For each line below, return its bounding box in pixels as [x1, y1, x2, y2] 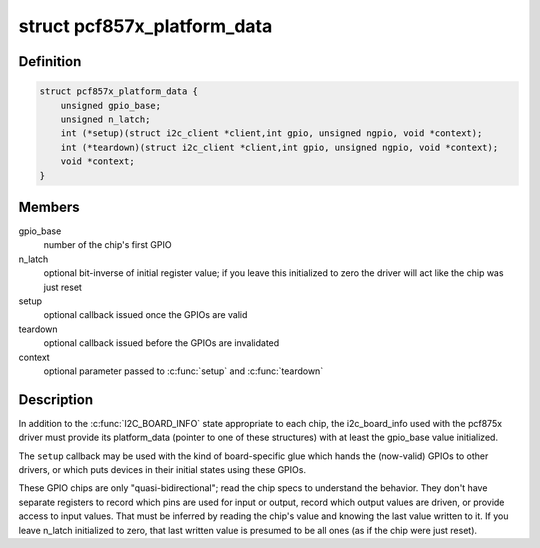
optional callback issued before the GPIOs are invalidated [43, 337, 280, 349]
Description [18, 391, 94, 408]
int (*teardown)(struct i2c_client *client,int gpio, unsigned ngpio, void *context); [60, 141, 499, 153]
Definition [18, 53, 82, 70]
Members [18, 198, 80, 215]
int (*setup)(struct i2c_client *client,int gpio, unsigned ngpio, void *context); [60, 128, 483, 139]
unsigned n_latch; [60, 113, 151, 125]
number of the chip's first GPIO [43, 239, 172, 251]
